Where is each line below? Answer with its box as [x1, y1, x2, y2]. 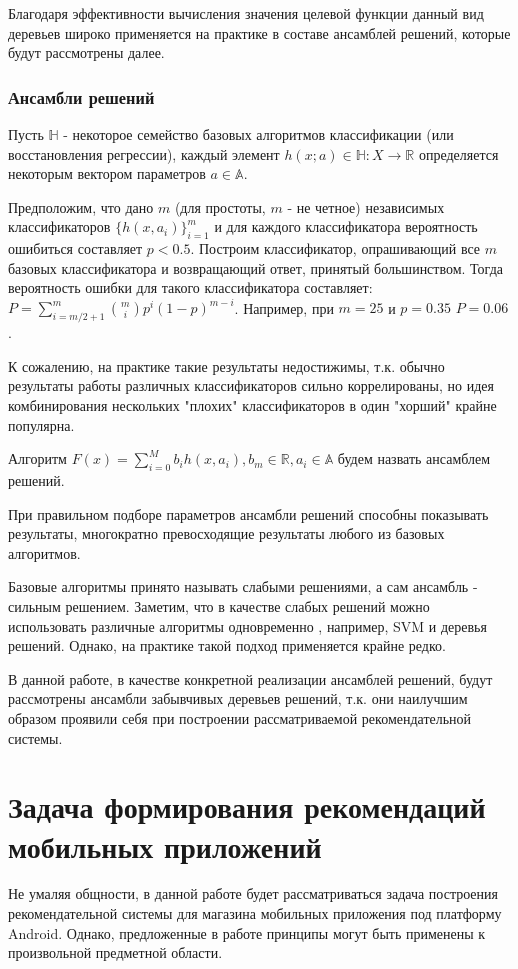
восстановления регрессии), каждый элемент [8, 143, 280, 164]
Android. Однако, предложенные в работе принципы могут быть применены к [8, 922, 486, 943]
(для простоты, [174, 196, 266, 217]
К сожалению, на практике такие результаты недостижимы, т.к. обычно [8, 355, 445, 376]
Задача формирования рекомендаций [8, 786, 486, 827]
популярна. [8, 414, 75, 435]
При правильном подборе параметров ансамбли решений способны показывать [8, 503, 489, 524]
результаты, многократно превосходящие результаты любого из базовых [8, 523, 445, 544]
